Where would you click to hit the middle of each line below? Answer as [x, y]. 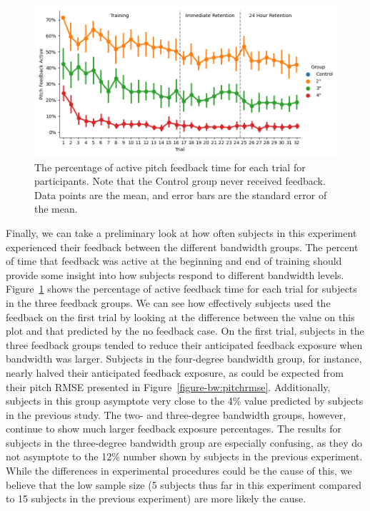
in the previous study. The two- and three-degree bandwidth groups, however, [176, 414]
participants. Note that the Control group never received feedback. [180, 181]
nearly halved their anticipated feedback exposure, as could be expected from [175, 372]
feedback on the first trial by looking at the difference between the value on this [180, 317]
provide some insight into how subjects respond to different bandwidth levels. [175, 274]
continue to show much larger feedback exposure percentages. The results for [174, 429]
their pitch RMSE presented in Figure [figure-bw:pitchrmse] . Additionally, [168, 386]
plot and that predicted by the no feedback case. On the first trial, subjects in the [185, 331]
